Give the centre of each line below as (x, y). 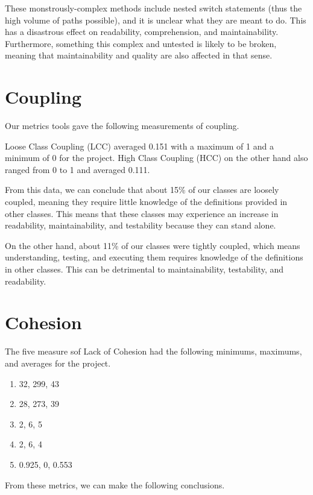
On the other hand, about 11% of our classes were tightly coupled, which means (153, 245)
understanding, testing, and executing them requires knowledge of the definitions (154, 257)
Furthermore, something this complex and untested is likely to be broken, (141, 43)
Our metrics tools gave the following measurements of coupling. (122, 126)
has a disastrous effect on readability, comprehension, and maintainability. (142, 32)
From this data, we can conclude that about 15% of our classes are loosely (142, 190)
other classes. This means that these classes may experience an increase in (142, 213)
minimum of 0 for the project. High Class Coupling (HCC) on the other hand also (156, 158)
